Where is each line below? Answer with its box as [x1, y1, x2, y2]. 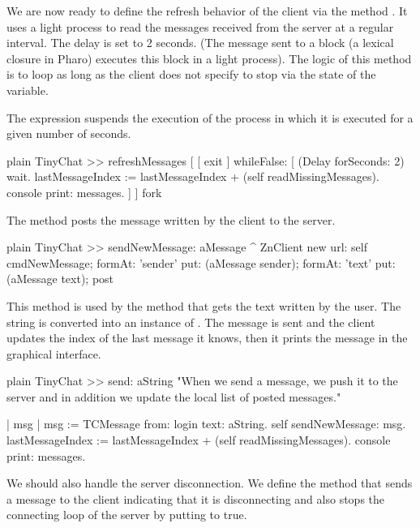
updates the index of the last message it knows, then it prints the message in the [6, 329, 408, 346]
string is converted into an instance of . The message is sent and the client [6, 313, 375, 330]
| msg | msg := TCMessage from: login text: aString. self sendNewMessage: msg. [6, 415, 406, 432]
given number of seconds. [6, 125, 131, 142]
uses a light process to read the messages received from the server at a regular [6, 18, 394, 35]
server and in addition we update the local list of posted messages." [6, 388, 341, 405]
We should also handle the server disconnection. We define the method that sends [6, 474, 413, 492]
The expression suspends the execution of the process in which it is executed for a [6, 109, 414, 126]
